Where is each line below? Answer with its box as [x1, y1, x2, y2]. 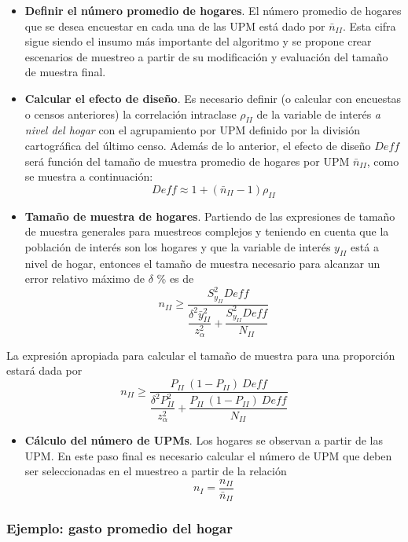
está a [351, 238, 379, 255]
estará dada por [6, 362, 83, 379]
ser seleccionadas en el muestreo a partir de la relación [24, 463, 287, 479]
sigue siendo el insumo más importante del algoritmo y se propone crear [24, 33, 372, 49]
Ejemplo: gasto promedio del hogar [6, 518, 233, 538]
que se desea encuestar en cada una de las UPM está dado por [24, 17, 325, 34]
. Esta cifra [343, 17, 396, 34]
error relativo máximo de [24, 270, 145, 287]
